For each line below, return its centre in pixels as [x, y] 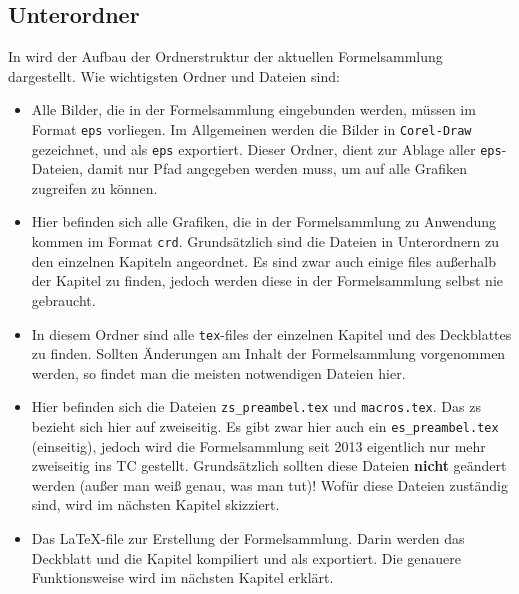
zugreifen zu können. [94, 187]
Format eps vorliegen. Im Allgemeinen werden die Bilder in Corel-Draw [251, 128]
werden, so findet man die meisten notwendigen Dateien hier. [218, 372]
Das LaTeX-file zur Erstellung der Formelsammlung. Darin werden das [248, 538]
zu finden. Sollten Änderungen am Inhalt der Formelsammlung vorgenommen [268, 353]
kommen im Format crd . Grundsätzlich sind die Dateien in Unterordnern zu [265, 241]
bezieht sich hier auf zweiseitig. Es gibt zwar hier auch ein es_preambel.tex [265, 426]
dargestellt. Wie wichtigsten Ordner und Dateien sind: [174, 75]
